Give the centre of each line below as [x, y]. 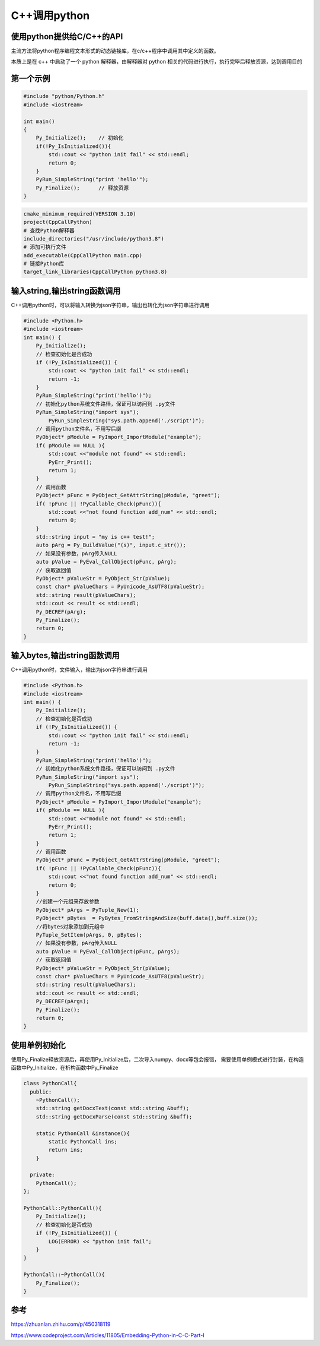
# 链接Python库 [44, 264]
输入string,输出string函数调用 [66, 291]
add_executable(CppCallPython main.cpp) [83, 255]
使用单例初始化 [38, 1045]
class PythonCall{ [50, 1083]
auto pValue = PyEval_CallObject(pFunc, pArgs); [108, 951]
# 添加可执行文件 [45, 247]
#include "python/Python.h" [64, 96]
